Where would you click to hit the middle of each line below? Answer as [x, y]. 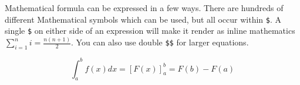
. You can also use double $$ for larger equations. [160, 42]
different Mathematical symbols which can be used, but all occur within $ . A [143, 19]
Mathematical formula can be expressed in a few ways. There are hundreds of [144, 8]
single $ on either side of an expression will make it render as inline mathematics [150, 31]
